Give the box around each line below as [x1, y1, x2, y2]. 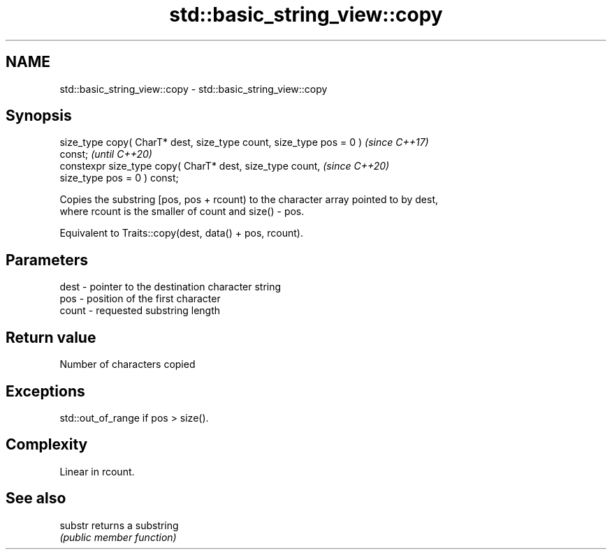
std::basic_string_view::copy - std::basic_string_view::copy [59, 82, 328, 95]
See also [6, 489, 66, 508]
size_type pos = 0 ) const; [59, 172, 179, 184]
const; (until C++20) [59, 148, 152, 161]
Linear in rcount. [59, 465, 135, 478]
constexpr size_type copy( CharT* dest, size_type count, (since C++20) [59, 160, 390, 172]
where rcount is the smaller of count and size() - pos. [59, 205, 305, 218]
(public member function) [59, 531, 177, 543]
